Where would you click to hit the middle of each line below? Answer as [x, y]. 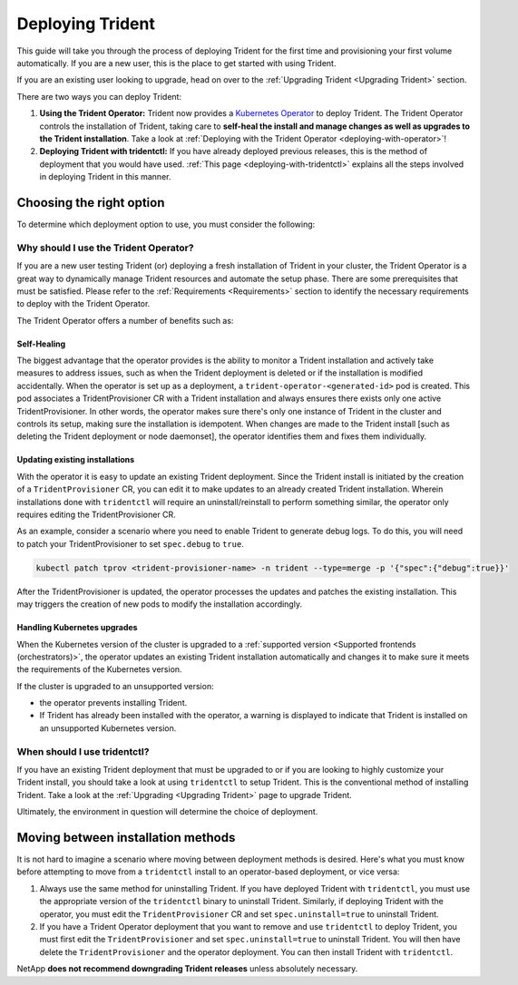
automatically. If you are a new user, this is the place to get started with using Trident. [176, 63]
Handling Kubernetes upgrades [77, 628]
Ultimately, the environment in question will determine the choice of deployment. [167, 812]
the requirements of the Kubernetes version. [99, 669]
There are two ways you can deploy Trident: [99, 96]
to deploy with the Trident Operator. [83, 304]
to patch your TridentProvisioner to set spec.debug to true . [130, 543]
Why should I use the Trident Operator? [105, 248]
